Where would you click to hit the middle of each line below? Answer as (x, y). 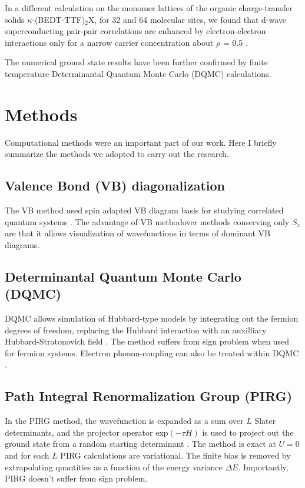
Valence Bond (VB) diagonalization (115, 185)
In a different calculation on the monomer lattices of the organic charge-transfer (149, 8)
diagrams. (22, 244)
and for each (27, 455)
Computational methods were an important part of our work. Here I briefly (141, 142)
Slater (265, 421)
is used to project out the (248, 432)
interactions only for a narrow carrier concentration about (109, 42)
